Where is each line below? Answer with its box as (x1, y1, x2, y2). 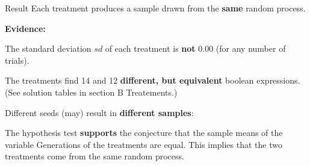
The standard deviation (5, 42, 91, 55)
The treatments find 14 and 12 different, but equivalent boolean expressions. (5, 74, 300, 87)
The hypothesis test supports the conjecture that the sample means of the (5, 126, 283, 139)
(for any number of (215, 42, 286, 55)
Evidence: (5, 22, 46, 34)
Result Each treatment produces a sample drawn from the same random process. (5, 2, 306, 14)
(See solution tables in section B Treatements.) (5, 85, 178, 98)
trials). (5, 54, 29, 66)
